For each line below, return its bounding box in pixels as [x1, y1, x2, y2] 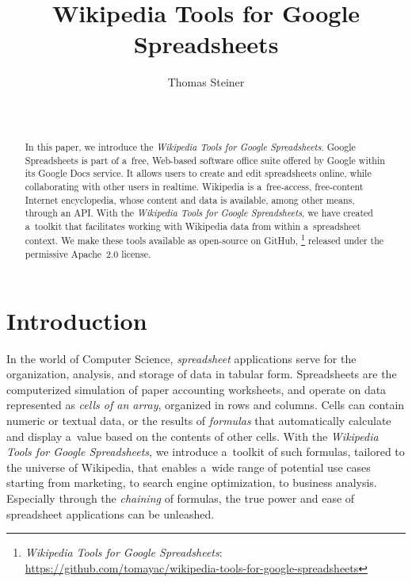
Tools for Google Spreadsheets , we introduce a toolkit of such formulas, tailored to [6, 443, 405, 460]
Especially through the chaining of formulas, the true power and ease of [6, 490, 355, 507]
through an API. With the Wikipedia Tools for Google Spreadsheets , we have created [25, 206, 373, 220]
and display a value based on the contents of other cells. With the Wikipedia [6, 427, 379, 444]
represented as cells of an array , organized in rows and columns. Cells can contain [6, 396, 405, 413]
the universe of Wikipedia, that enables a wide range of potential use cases [6, 458, 371, 475]
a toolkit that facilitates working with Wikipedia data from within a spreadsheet [25, 219, 361, 232]
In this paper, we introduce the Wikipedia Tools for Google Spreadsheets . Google [25, 140, 356, 153]
